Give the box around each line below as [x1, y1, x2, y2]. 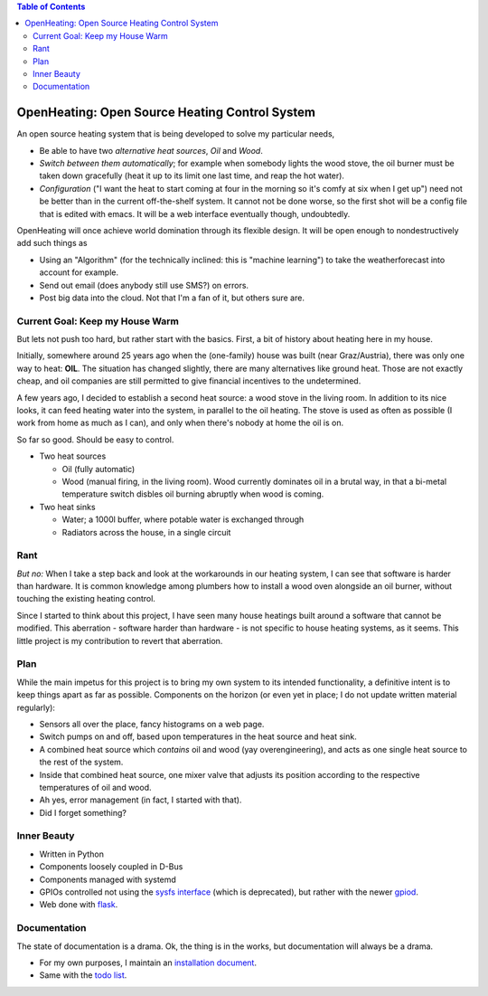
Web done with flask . [39, 899, 118, 910]
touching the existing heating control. [16, 593, 155, 604]
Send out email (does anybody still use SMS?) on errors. [39, 280, 249, 290]
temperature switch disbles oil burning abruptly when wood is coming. [61, 489, 324, 499]
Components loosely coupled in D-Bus [39, 861, 183, 872]
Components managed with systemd [39, 874, 176, 885]
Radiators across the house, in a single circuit [61, 526, 231, 537]
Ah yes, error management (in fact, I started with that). [39, 794, 242, 805]
